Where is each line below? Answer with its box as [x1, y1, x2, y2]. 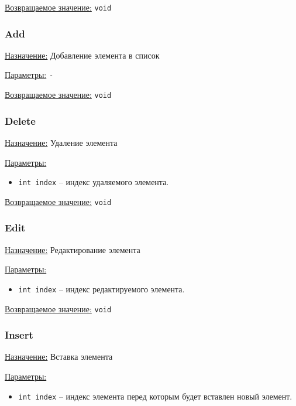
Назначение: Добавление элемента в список [5, 49, 160, 61]
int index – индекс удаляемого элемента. [18, 176, 169, 188]
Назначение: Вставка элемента [5, 350, 113, 363]
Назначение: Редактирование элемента [5, 243, 140, 255]
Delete [5, 113, 36, 128]
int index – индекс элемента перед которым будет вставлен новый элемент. [18, 390, 292, 402]
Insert [5, 327, 33, 342]
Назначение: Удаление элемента [5, 137, 118, 148]
